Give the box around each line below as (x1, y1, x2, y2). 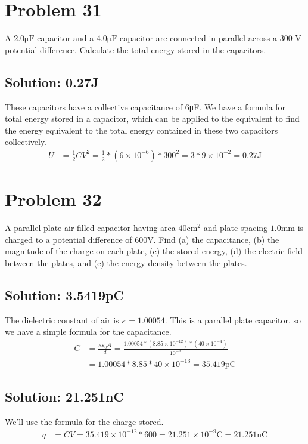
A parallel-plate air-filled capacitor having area (5, 221, 176, 234)
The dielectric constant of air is (5, 313, 119, 326)
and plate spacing (203, 221, 268, 234)
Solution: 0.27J (5, 72, 99, 91)
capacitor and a (37, 32, 94, 44)
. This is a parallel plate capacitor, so (164, 313, 301, 326)
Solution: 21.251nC (5, 387, 124, 405)
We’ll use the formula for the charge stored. (5, 415, 164, 427)
